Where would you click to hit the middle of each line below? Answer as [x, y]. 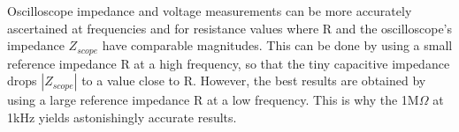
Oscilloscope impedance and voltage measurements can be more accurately [210, 11]
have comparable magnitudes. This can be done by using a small [277, 45]
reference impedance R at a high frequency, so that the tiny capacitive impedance [229, 63]
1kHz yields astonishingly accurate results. [122, 117]
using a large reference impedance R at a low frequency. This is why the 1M [213, 100]
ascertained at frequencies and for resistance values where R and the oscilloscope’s [230, 28]
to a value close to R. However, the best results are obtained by [254, 81]
